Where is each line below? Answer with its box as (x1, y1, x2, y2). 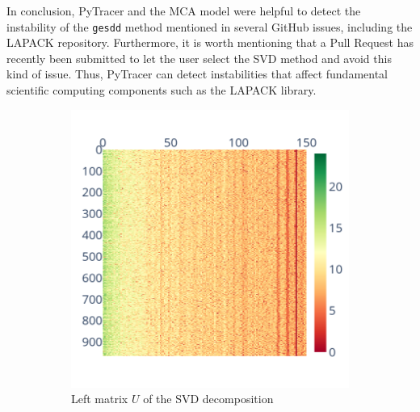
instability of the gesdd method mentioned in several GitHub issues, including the (6, 18, 413, 35)
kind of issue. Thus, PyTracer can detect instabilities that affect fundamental (6, 65, 388, 82)
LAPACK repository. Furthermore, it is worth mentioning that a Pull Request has (6, 34, 414, 51)
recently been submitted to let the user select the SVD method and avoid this (6, 49, 392, 66)
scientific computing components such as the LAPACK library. (6, 82, 317, 99)
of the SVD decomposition (143, 390, 274, 407)
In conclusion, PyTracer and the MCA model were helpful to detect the (6, 2, 361, 19)
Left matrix (71, 390, 128, 407)
